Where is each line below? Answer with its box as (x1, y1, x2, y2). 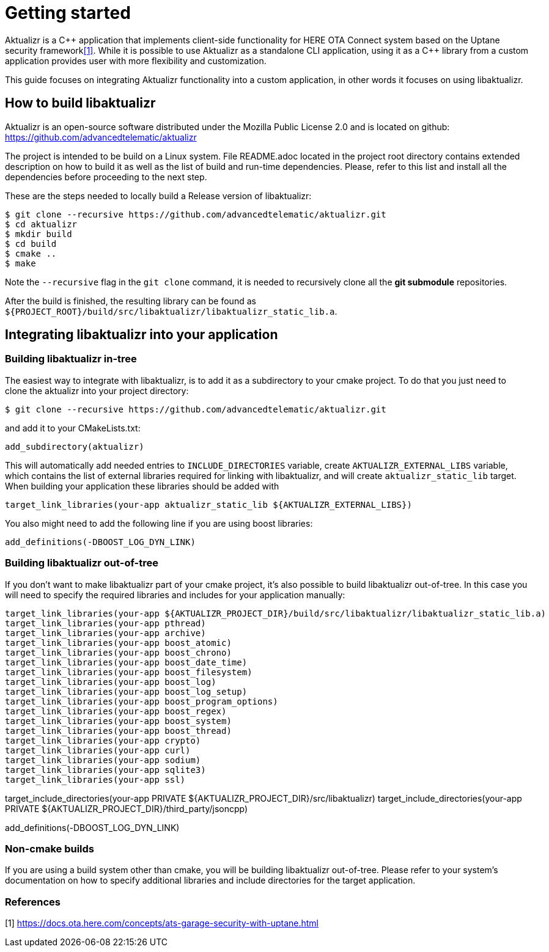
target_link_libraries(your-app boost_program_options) (5, 696, 278, 706)
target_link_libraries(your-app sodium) (5, 755, 201, 765)
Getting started (5, 2, 131, 23)
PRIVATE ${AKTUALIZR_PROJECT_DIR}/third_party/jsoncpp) (5, 803, 248, 814)
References (5, 895, 61, 908)
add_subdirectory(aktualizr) (5, 441, 144, 452)
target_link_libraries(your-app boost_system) (5, 716, 232, 726)
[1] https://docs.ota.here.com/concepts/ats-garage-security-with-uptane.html (5, 918, 319, 929)
